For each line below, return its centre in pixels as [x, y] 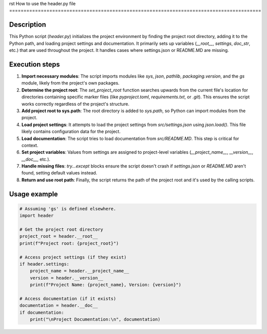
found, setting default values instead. [59, 173]
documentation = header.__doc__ [59, 306]
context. [30, 145]
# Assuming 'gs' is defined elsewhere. [68, 209]
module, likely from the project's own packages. [70, 83]
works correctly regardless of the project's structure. [75, 104]
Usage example [34, 194]
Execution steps [35, 64]
